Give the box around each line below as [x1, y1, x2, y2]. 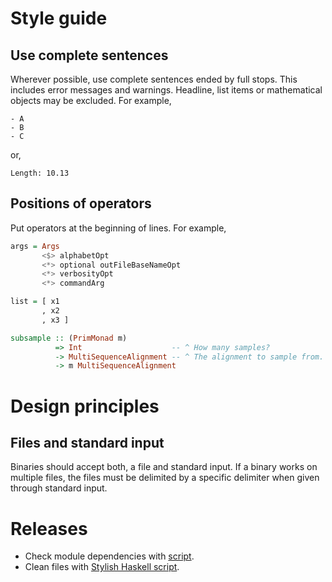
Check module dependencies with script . [24, 550, 195, 562]
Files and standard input [10, 434, 165, 451]
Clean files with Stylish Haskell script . [24, 561, 180, 573]
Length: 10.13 [10, 168, 70, 178]
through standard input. [10, 482, 108, 494]
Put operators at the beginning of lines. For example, [10, 222, 227, 234]
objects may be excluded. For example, [10, 95, 172, 106]
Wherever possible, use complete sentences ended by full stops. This [10, 73, 298, 85]
